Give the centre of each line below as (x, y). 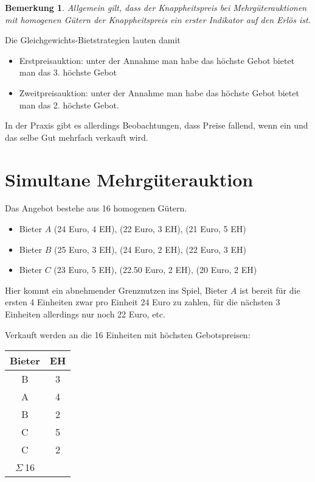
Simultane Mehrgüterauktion (129, 179)
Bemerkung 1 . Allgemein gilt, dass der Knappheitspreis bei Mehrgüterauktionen (156, 7)
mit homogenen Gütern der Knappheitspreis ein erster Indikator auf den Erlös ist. (158, 19)
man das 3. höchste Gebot (68, 72)
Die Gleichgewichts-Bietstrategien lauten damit (93, 40)
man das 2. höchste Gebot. (69, 105)
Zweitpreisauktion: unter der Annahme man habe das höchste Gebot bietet (159, 92)
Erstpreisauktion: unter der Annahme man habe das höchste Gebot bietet (157, 60)
